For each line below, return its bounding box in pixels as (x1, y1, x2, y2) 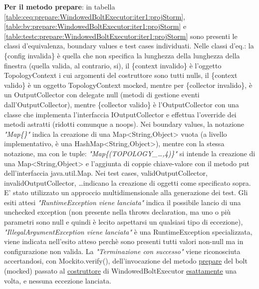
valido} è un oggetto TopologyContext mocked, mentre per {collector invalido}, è (4, 79, 253, 90)
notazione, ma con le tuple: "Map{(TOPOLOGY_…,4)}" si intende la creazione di (4, 148, 256, 158)
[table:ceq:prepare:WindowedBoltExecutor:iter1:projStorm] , (4, 11, 186, 21)
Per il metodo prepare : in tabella (4, 1, 115, 11)
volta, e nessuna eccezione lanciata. (4, 275, 111, 286)
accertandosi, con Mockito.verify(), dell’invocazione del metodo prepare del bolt (4, 256, 248, 266)
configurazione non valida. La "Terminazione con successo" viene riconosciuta (4, 246, 241, 256)
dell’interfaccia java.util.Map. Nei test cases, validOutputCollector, (4, 168, 208, 178)
